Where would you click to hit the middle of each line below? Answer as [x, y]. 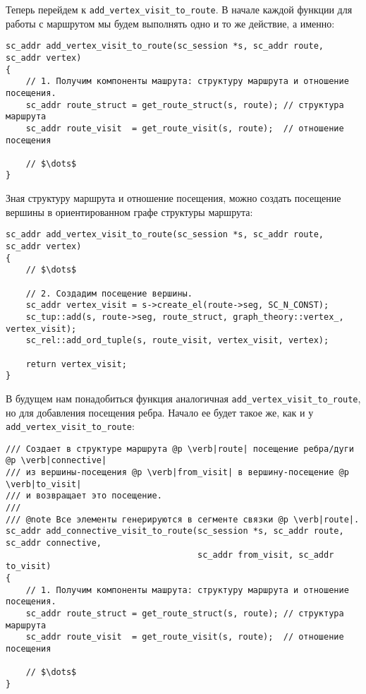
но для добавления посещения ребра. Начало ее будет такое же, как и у [160, 412]
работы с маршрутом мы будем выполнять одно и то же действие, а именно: [170, 23]
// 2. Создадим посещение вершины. [109, 293]
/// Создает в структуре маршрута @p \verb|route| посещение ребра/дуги [180, 449]
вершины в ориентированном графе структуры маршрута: [129, 211]
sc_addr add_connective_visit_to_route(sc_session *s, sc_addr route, [175, 531]
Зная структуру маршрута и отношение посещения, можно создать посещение [173, 198]
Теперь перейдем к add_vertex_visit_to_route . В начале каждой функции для [179, 9]
